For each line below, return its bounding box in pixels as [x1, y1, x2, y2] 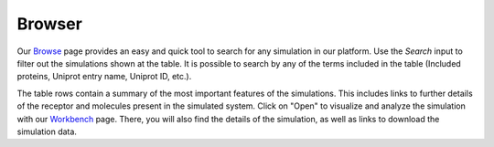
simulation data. [16, 126, 78, 137]
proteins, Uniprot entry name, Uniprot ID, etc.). [16, 71, 192, 82]
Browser [16, 14, 82, 34]
